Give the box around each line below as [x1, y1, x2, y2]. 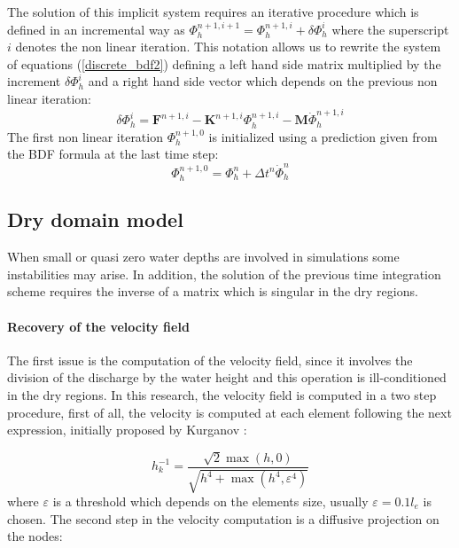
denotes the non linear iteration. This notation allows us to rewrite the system [15, 37, 441, 56]
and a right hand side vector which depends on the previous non [88, 72, 438, 90]
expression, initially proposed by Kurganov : [7, 420, 247, 439]
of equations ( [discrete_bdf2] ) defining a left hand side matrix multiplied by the [7, 54, 441, 73]
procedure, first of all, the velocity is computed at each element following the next [7, 403, 452, 421]
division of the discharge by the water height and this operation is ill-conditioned [7, 368, 447, 387]
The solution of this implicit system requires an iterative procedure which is [7, 3, 419, 20]
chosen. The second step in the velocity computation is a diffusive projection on [7, 509, 440, 528]
